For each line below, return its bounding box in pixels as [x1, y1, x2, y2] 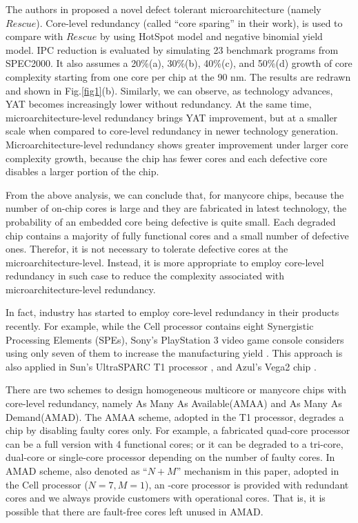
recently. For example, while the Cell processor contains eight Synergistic [6, 319, 314, 333]
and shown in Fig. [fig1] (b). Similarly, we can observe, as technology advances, [6, 83, 333, 97]
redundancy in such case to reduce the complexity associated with [6, 268, 285, 283]
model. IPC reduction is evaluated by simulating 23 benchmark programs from [6, 42, 339, 57]
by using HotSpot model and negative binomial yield [99, 29, 323, 43]
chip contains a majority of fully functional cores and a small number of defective [6, 228, 349, 242]
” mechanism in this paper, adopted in [176, 464, 339, 477]
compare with [6, 29, 63, 43]
